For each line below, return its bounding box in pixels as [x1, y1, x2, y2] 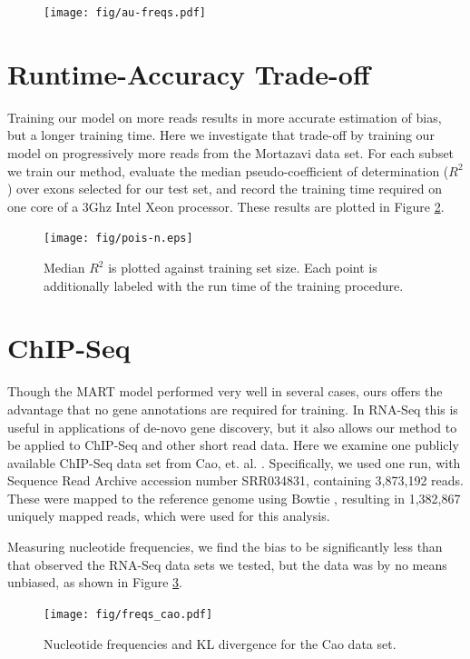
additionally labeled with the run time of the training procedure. [44, 275, 404, 295]
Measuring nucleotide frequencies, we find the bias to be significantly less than [7, 537, 443, 556]
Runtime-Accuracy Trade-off [7, 55, 370, 92]
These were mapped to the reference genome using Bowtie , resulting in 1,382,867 [7, 488, 461, 507]
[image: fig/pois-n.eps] [44, 232, 193, 245]
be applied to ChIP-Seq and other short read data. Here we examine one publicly [7, 435, 459, 454]
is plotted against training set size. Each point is [108, 258, 377, 276]
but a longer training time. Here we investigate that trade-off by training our [7, 125, 435, 145]
